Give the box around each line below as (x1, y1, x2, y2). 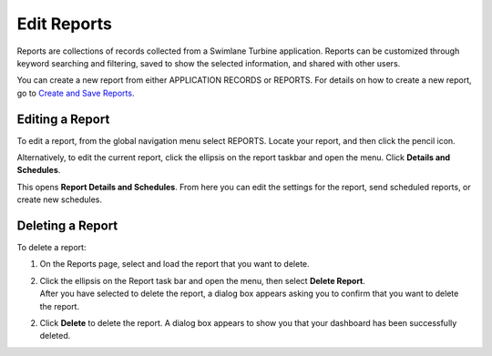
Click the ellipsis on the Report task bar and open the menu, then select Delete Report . (39, 275, 366, 286)
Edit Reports (16, 14, 113, 34)
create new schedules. (16, 194, 102, 205)
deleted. (39, 331, 71, 341)
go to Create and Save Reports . (16, 87, 135, 98)
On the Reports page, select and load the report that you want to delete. (39, 259, 310, 270)
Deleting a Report (16, 219, 118, 233)
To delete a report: (16, 242, 87, 253)
